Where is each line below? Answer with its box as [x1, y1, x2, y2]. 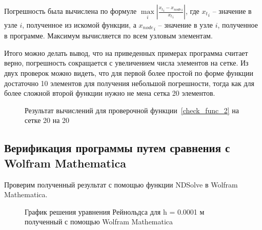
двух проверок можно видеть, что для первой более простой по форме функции [4, 68, 254, 78]
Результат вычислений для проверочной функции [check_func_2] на [25, 104, 239, 115]
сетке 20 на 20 [25, 115, 70, 126]
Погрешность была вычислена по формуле [4, 6, 137, 16]
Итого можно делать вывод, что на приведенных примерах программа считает [4, 47, 248, 58]
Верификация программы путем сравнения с [4, 140, 230, 156]
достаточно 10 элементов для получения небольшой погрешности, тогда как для [4, 77, 255, 88]
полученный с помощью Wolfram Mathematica [25, 216, 173, 227]
